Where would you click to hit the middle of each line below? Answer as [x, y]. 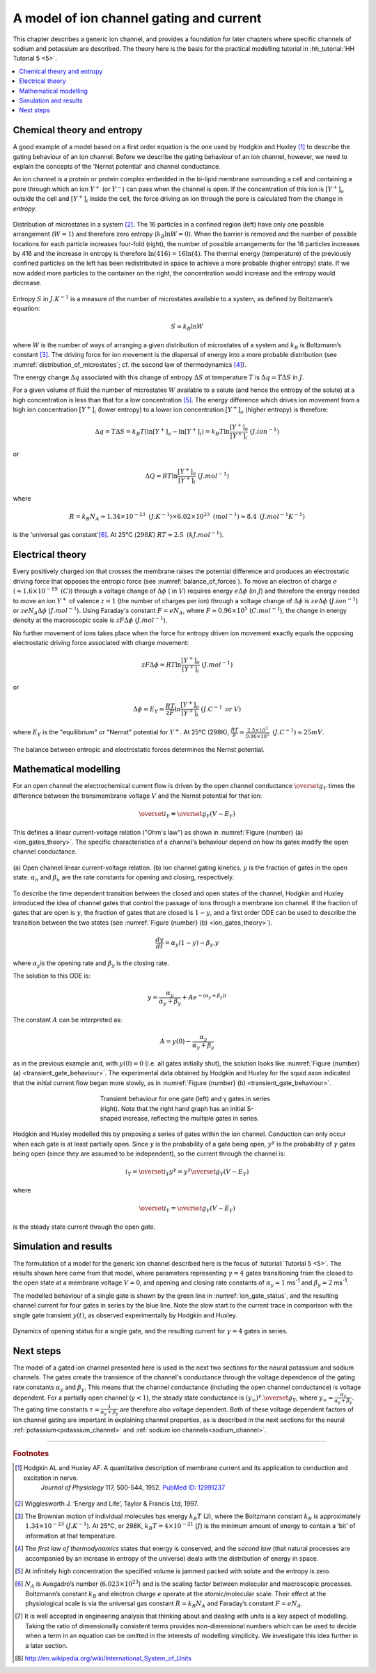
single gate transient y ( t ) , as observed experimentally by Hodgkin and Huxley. [125, 1315]
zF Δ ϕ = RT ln [162, 665]
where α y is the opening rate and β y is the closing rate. [91, 964]
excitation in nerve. [51, 1478]
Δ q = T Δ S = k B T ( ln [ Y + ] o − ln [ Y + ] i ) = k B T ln [162, 432]
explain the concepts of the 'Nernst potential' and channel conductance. [117, 166]
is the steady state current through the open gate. [84, 1227]
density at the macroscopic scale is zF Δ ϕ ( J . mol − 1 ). [90, 620]
